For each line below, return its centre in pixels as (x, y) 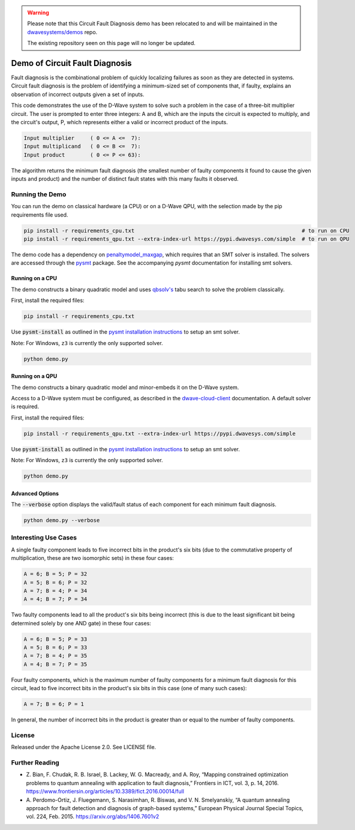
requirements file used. (40, 215)
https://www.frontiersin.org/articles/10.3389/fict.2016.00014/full (105, 792)
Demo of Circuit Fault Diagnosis (71, 63)
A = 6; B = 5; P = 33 (55, 639)
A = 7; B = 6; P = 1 (54, 704)
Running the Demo (39, 194)
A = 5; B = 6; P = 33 (55, 648)
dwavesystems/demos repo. (62, 32)
